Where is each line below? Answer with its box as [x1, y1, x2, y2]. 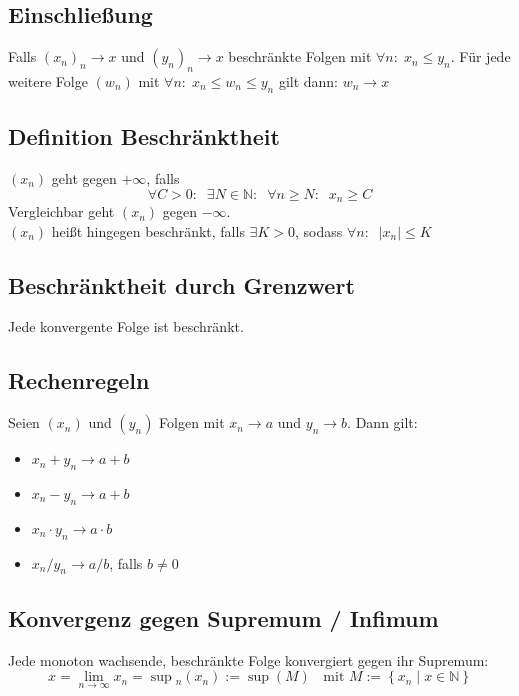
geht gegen [51, 168, 117, 188]
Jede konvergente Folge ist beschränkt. [8, 316, 244, 337]
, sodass [294, 220, 343, 241]
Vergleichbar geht [8, 201, 115, 222]
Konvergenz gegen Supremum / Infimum [8, 602, 439, 633]
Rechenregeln [8, 365, 150, 396]
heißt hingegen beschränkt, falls [51, 220, 245, 241]
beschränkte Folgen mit [228, 46, 372, 67]
